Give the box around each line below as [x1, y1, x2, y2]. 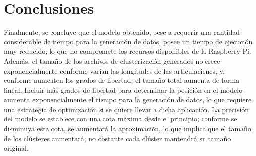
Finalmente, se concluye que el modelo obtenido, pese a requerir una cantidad [4, 27, 240, 37]
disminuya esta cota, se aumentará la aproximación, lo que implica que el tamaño [4, 123, 251, 134]
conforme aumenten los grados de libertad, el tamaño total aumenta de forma [4, 75, 240, 85]
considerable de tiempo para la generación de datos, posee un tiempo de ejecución [4, 36, 253, 46]
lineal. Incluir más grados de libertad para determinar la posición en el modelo [4, 84, 243, 95]
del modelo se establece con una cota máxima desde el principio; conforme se [4, 114, 237, 124]
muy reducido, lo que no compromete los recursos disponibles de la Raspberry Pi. [4, 46, 251, 56]
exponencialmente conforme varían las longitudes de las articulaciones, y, [4, 65, 225, 76]
